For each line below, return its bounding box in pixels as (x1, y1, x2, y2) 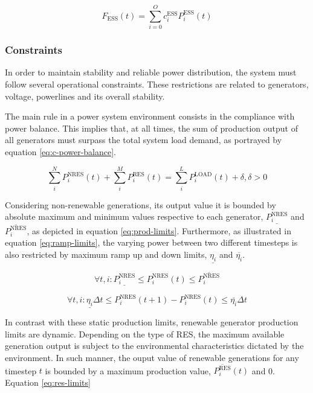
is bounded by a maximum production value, (45, 364, 211, 377)
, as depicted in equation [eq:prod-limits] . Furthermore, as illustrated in (27, 224, 291, 237)
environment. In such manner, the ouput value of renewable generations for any (5, 351, 299, 364)
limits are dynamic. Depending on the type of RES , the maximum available (5, 327, 285, 340)
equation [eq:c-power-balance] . (5, 145, 117, 158)
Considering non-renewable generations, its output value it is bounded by (5, 198, 276, 211)
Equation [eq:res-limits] (5, 375, 91, 388)
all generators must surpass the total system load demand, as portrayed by (5, 133, 282, 146)
